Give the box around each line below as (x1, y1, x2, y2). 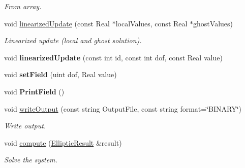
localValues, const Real (115, 18, 188, 28)
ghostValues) (193, 18, 233, 28)
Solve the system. (4, 154, 57, 165)
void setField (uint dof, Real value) (4, 69, 117, 80)
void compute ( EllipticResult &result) (4, 137, 122, 148)
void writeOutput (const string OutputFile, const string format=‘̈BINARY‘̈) (4, 103, 242, 114)
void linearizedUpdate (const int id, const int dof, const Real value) (4, 52, 223, 62)
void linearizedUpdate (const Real (4, 18, 110, 28)
